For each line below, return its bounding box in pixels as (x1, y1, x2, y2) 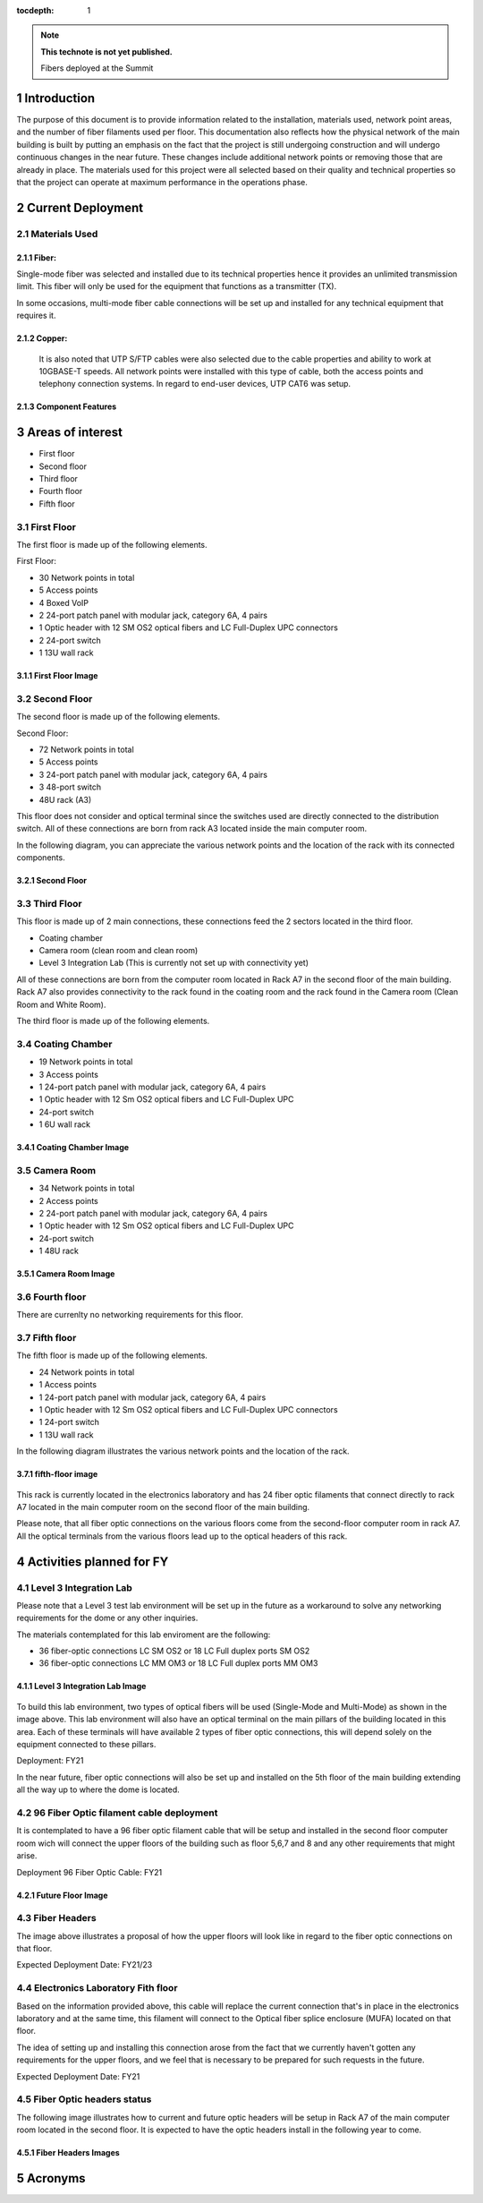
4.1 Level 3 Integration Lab (16, 1581, 133, 1593)
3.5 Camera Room (16, 1164, 97, 1176)
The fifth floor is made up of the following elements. (16, 1350, 208, 1361)
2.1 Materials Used (16, 227, 98, 240)
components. (16, 852, 66, 863)
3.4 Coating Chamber (16, 1037, 113, 1050)
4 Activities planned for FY (16, 1554, 169, 1569)
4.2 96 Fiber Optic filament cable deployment (16, 1806, 218, 1819)
